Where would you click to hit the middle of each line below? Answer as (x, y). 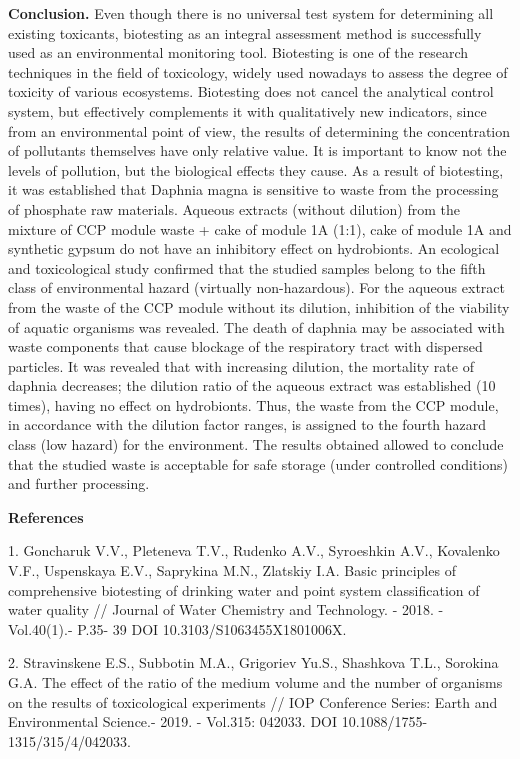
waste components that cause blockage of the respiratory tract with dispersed (245, 346)
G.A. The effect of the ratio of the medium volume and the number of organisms (255, 682)
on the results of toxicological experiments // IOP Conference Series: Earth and (253, 701)
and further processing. (79, 483)
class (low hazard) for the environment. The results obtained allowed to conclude (256, 444)
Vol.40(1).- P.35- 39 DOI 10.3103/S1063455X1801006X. (177, 628)
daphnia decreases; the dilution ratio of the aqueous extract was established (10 (252, 385)
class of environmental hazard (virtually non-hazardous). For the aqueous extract (256, 287)
